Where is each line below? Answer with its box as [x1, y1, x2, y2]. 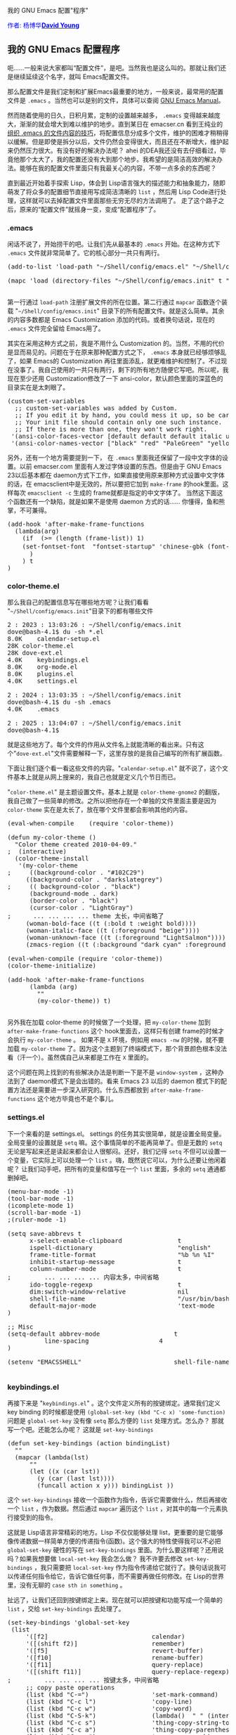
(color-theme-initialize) [7, 962, 97, 970]
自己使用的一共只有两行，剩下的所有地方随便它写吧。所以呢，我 [44, 366, 229, 374]
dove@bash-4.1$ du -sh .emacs [7, 698, 112, 707]
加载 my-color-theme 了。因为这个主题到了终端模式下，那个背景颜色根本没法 [7, 1045, 228, 1053]
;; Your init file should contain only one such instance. [14, 418, 223, 427]
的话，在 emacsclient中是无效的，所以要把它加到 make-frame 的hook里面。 [7, 480, 223, 489]
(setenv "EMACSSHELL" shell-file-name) [7, 1357, 234, 1366]
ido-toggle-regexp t [29, 1280, 182, 1289]
